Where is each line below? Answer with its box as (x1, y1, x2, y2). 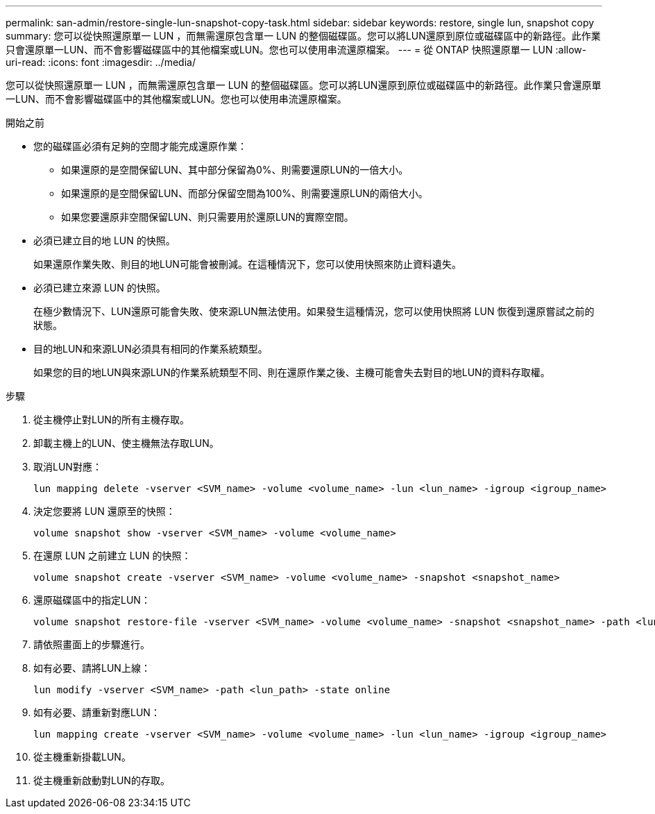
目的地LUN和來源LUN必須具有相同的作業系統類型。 (33, 343, 268, 355)
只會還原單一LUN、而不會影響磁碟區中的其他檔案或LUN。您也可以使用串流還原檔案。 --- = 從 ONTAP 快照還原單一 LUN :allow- (6, 44, 587, 56)
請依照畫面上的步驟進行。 (33, 638, 150, 650)
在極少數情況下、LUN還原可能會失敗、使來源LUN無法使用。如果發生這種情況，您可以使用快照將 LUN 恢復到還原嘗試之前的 (33, 305, 595, 317)
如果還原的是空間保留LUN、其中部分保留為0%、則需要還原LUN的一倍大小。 (61, 164, 409, 176)
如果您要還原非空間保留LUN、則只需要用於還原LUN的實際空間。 (61, 211, 354, 223)
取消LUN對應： (33, 461, 102, 473)
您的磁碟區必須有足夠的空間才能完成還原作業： (33, 140, 247, 152)
